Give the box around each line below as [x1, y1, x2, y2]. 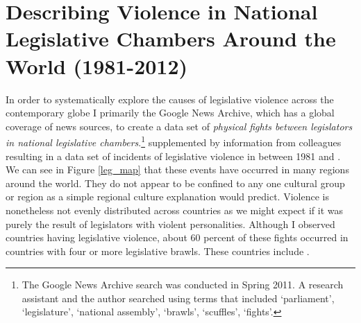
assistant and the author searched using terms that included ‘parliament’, [22, 290, 335, 305]
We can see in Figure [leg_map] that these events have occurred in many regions [6, 162, 349, 177]
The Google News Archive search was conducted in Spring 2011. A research [22, 277, 344, 292]
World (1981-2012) [6, 51, 188, 80]
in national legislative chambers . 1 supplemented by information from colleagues [6, 133, 342, 149]
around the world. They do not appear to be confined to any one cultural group [6, 175, 345, 190]
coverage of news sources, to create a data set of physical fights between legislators [6, 119, 353, 133]
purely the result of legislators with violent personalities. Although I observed [6, 216, 335, 231]
